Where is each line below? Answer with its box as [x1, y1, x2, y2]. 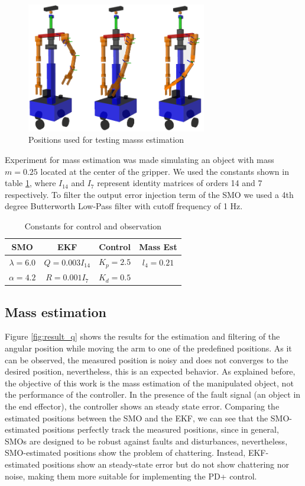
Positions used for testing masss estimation [28, 133, 184, 146]
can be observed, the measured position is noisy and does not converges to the [5, 353, 288, 366]
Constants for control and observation [24, 219, 162, 232]
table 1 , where [5, 177, 56, 189]
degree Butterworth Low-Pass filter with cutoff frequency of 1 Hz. [5, 200, 243, 212]
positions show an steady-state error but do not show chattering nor [42, 458, 289, 470]
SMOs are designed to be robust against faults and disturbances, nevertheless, [5, 434, 288, 447]
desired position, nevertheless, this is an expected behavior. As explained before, [5, 365, 296, 378]
